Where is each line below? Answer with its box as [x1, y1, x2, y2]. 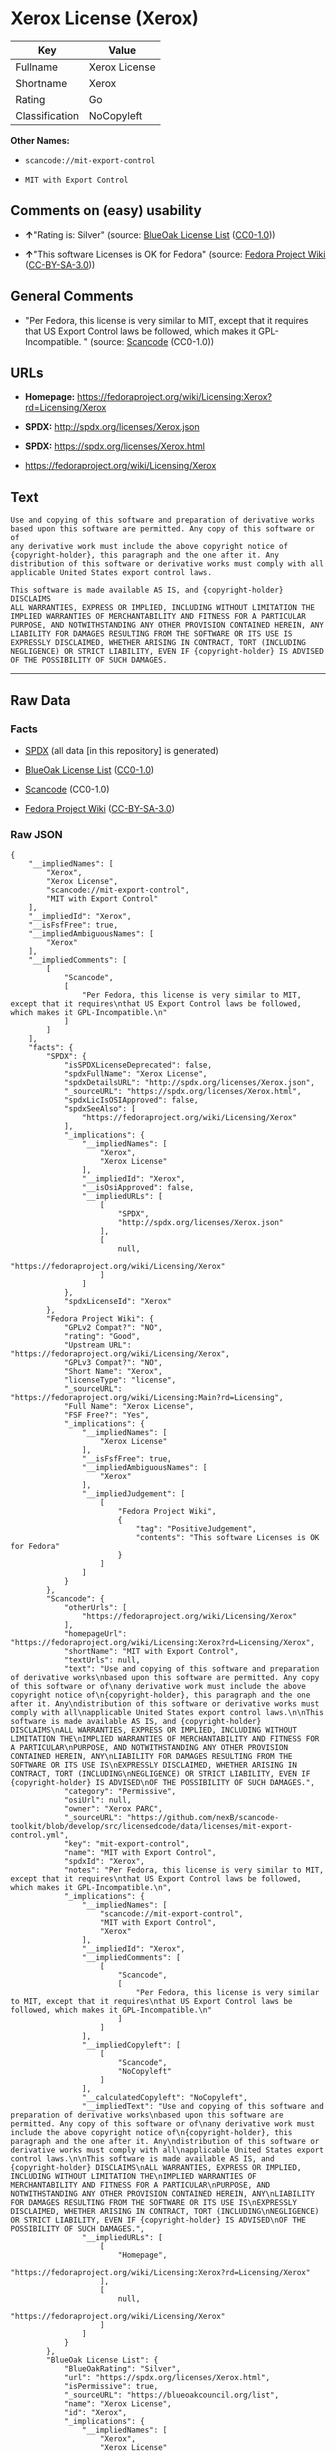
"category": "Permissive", [63, 1787, 177, 1797]
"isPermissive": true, [63, 2382, 159, 2392]
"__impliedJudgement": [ [81, 1489, 186, 1499]
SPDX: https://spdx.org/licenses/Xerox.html [24, 440, 205, 452]
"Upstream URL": [63, 1340, 132, 1351]
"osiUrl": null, [63, 1795, 132, 1806]
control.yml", [10, 1830, 70, 1841]
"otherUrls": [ [63, 1603, 128, 1613]
